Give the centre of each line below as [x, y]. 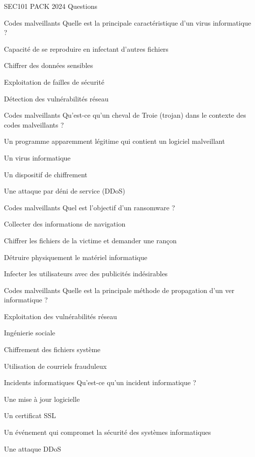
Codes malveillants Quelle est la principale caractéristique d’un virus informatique [128, 22]
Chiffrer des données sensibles [49, 65]
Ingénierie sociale [30, 333]
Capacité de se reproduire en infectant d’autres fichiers [86, 49]
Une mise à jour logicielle [42, 399]
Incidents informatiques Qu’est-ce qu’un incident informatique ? [100, 382]
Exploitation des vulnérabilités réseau [60, 316]
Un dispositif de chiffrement [46, 174]
